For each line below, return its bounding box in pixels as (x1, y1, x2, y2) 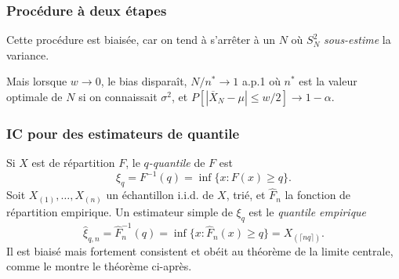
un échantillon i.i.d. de (106, 187, 214, 203)
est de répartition (31, 154, 115, 171)
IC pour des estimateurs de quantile (6, 123, 240, 143)
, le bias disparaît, (100, 73, 187, 89)
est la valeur (299, 73, 357, 89)
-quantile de (148, 154, 205, 171)
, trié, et (226, 187, 266, 203)
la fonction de (285, 187, 351, 203)
